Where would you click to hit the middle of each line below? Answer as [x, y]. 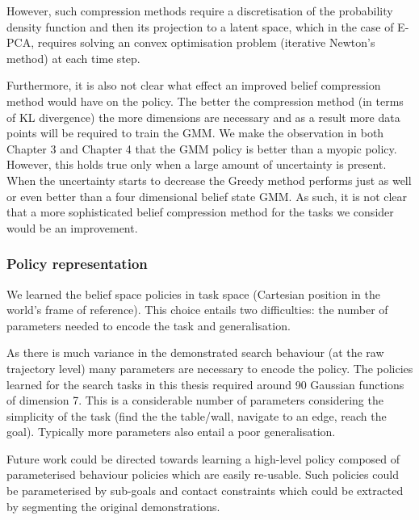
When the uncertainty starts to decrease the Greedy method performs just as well [209, 180]
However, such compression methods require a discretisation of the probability [200, 10]
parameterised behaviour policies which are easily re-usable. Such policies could [203, 474]
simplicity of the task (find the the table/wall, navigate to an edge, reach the [197, 415]
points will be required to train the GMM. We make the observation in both [195, 133]
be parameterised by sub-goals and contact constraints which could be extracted [205, 491]
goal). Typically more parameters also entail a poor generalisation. [171, 432]
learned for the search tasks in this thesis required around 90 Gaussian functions [205, 384]
